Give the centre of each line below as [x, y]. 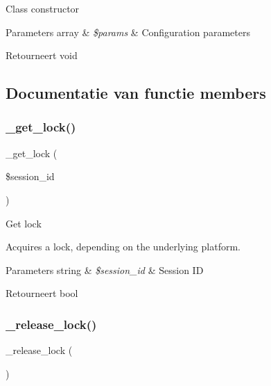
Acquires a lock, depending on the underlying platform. [123, 247]
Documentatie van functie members [136, 93]
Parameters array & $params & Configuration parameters [128, 32]
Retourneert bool [42, 293]
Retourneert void [42, 55]
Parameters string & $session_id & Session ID [105, 270]
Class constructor [43, 8]
